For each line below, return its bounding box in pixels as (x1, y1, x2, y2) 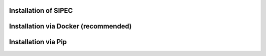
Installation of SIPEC (9, 6, 73, 15)
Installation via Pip (9, 38, 67, 46)
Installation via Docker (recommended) (9, 22, 132, 30)
